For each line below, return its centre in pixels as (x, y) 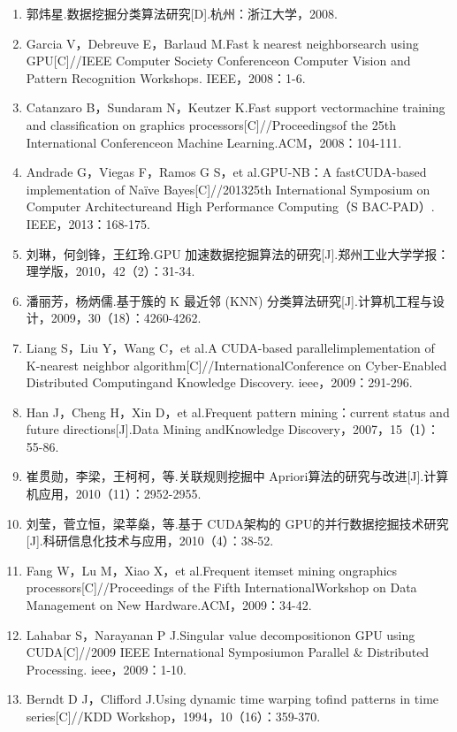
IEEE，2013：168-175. (88, 223)
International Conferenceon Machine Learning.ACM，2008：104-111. (214, 142)
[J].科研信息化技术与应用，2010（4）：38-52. (150, 541)
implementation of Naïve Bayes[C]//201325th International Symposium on (228, 189)
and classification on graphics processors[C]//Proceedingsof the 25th (211, 124)
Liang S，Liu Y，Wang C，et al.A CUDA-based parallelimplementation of (230, 347)
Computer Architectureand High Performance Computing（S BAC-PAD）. (230, 206)
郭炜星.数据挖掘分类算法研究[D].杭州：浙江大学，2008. (182, 13)
